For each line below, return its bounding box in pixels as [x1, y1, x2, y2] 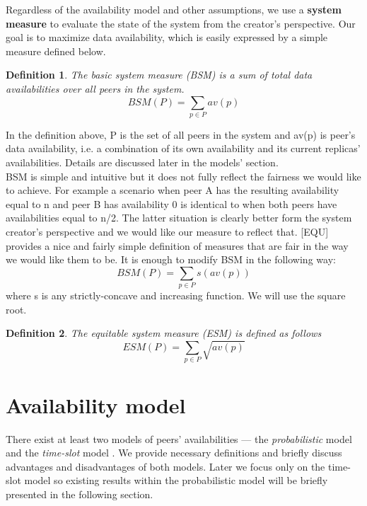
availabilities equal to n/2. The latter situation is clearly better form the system [6, 210, 352, 225]
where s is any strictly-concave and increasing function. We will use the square [6, 288, 346, 303]
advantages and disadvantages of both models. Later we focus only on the [6, 459, 325, 473]
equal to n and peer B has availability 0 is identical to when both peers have [6, 196, 337, 211]
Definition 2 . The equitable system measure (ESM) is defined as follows [6, 326, 322, 340]
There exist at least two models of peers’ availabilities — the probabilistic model [6, 431, 352, 446]
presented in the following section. [6, 486, 153, 501]
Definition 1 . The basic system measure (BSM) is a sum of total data [6, 67, 313, 82]
